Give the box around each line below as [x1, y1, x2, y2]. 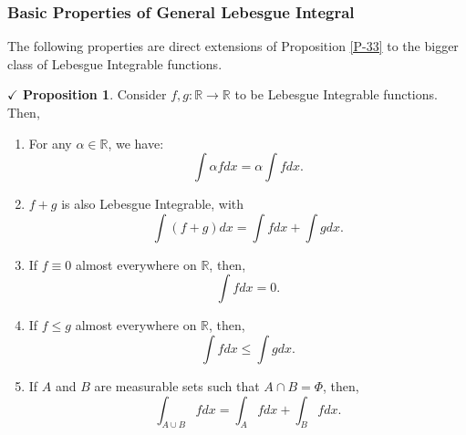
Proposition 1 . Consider [23, 85, 167, 104]
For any [28, 133, 72, 152]
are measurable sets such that [94, 376, 260, 395]
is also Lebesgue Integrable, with [61, 194, 244, 213]
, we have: [108, 133, 164, 152]
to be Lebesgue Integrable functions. [234, 85, 438, 104]
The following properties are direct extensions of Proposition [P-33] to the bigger [7, 36, 459, 56]
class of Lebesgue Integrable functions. [7, 54, 223, 73]
